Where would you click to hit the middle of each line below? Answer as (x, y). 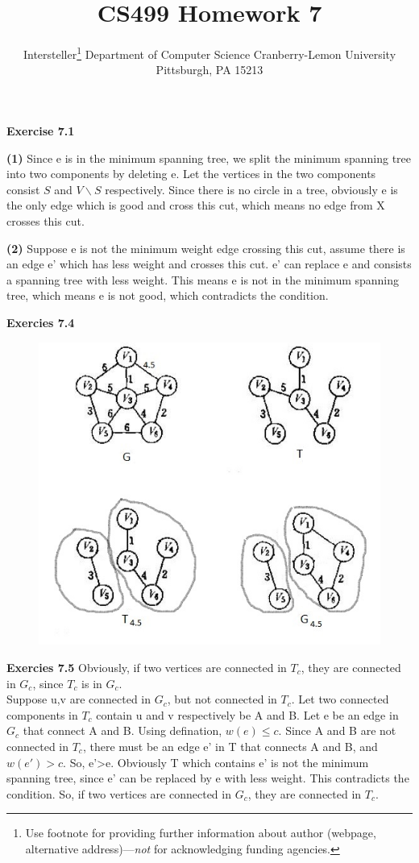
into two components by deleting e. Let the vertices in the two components (191, 174)
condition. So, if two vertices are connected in (119, 793)
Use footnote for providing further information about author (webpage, (201, 833)
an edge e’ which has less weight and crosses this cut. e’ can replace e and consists (209, 264)
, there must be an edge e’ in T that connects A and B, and (230, 746)
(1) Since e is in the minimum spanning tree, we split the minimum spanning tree (209, 158)
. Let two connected (340, 699)
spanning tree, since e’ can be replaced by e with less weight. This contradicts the (208, 778)
